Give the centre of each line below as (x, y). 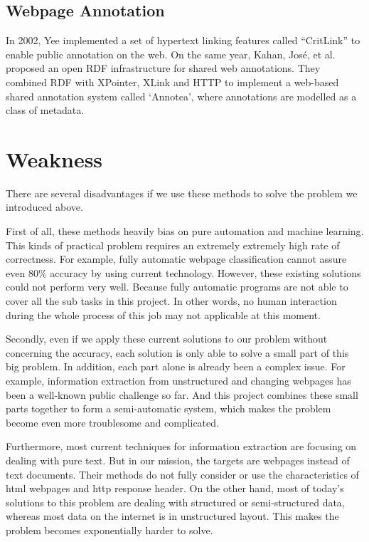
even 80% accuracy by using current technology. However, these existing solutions (183, 272)
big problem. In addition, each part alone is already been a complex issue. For (176, 366)
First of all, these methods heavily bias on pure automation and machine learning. (185, 231)
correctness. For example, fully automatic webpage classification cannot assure (176, 259)
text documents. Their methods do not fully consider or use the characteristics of (182, 474)
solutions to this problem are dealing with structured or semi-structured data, (175, 502)
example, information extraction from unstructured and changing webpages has (178, 381)
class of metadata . (45, 110)
